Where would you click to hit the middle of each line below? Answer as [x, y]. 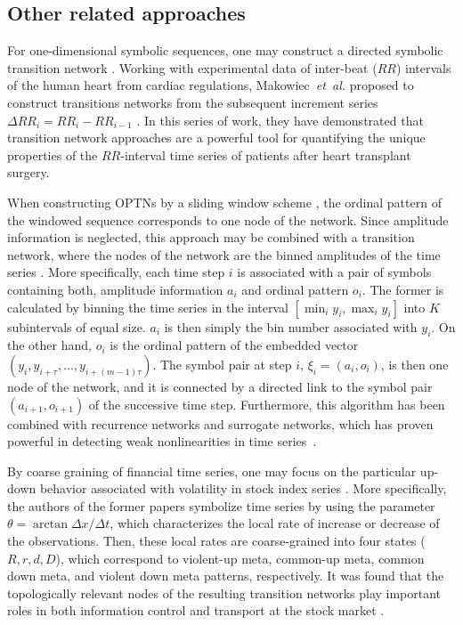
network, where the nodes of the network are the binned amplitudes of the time [224, 254]
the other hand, [49, 345]
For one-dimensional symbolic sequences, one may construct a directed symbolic [225, 50]
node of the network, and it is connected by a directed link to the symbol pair [220, 386]
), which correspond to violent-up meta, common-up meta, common [240, 558]
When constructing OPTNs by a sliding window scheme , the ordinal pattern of [224, 202]
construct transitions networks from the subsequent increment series [193, 102]
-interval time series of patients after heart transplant [266, 154]
